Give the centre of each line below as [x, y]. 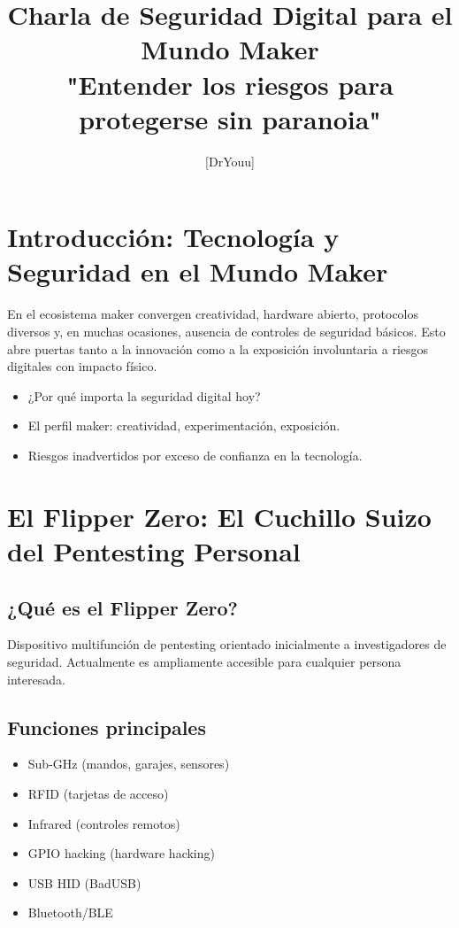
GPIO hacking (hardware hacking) [121, 853]
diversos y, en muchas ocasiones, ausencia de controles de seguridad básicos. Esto [226, 331]
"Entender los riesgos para [230, 84]
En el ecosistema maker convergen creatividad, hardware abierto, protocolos [213, 314]
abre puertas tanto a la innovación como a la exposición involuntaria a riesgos [218, 348]
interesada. [36, 679]
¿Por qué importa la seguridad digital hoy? [144, 395]
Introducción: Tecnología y [173, 237]
